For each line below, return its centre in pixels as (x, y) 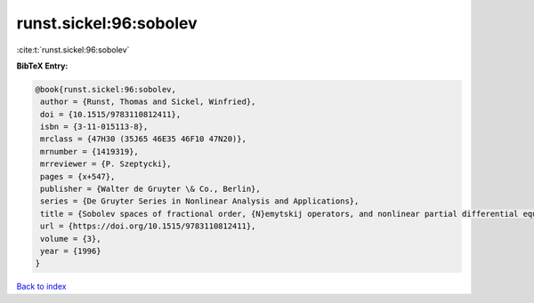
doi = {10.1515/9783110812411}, (111, 114)
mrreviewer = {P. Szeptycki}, (106, 164)
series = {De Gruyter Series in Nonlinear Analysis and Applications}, (200, 201)
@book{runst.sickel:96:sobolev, (106, 89)
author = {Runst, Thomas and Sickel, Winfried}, (148, 102)
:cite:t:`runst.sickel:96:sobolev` (73, 50)
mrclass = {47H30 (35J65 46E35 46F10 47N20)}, (143, 139)
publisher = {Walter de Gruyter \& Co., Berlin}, (151, 189)
